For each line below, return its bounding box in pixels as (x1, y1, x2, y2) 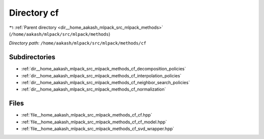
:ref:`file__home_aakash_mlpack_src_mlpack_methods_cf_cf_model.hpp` (21, 119, 167, 125)
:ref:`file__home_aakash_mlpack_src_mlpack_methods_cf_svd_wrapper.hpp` (21, 126, 175, 132)
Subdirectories (9, 53, 56, 61)
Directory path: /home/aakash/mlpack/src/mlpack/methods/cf (9, 40, 147, 46)
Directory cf (9, 7, 59, 18)
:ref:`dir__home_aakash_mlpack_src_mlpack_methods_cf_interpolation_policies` (21, 72, 182, 78)
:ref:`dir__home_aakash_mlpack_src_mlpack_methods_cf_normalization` (21, 86, 166, 93)
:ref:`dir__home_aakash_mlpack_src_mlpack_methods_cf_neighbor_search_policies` (21, 80, 190, 86)
